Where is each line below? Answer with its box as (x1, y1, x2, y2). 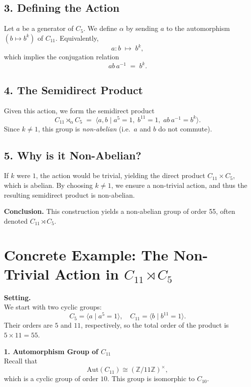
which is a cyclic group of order (4, 373, 98, 384)
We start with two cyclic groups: (4, 302, 102, 312)
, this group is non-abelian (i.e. (38, 123, 131, 133)
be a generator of (22, 23, 74, 33)
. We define (83, 23, 117, 33)
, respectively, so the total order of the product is (81, 320, 229, 330)
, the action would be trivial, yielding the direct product (36, 170, 205, 181)
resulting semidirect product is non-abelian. (4, 189, 135, 200)
